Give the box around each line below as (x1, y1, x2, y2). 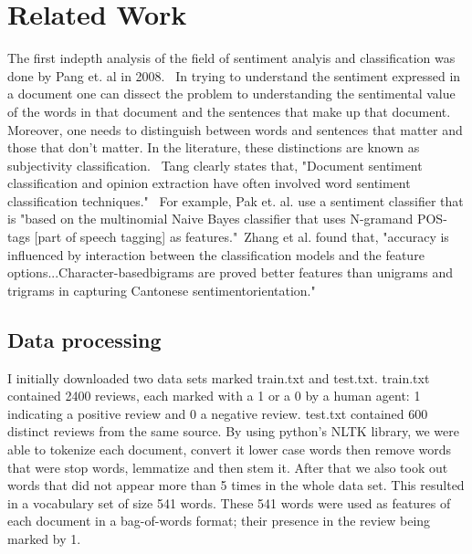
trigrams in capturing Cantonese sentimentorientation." (7, 280, 316, 299)
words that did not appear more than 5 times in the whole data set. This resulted (7, 476, 465, 495)
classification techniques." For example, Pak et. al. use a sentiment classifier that (7, 191, 464, 210)
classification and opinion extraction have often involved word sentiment (7, 173, 411, 193)
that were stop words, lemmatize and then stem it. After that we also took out (7, 457, 448, 476)
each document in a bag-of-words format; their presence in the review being (7, 511, 431, 530)
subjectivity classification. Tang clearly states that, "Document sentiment (7, 155, 423, 174)
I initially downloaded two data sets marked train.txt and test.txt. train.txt (7, 368, 430, 387)
